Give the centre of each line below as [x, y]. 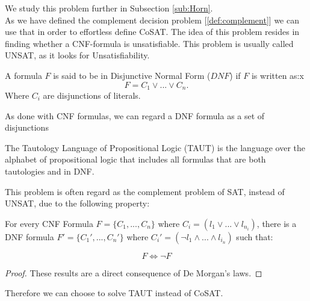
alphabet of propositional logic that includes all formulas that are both [135, 159]
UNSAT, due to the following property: [77, 203]
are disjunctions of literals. [92, 95]
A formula [23, 75]
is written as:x [277, 75]
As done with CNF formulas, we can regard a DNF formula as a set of [135, 115]
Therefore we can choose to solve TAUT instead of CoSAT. [114, 293]
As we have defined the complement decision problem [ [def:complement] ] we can [152, 20]
